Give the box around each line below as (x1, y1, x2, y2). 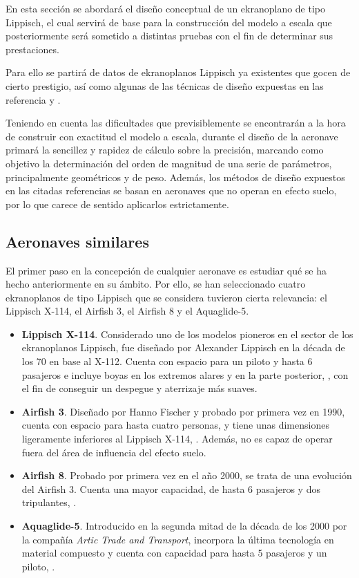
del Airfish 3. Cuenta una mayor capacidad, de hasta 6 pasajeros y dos (21, 481, 320, 496)
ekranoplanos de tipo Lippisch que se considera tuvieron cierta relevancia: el (6, 290, 327, 304)
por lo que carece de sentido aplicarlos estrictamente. (6, 196, 229, 211)
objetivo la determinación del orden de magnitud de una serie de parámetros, (6, 156, 332, 170)
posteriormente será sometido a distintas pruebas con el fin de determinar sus (6, 28, 333, 43)
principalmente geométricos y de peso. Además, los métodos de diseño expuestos (6, 169, 345, 184)
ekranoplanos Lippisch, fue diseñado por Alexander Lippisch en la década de (21, 340, 345, 355)
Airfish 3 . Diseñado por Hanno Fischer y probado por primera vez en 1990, (21, 404, 345, 418)
